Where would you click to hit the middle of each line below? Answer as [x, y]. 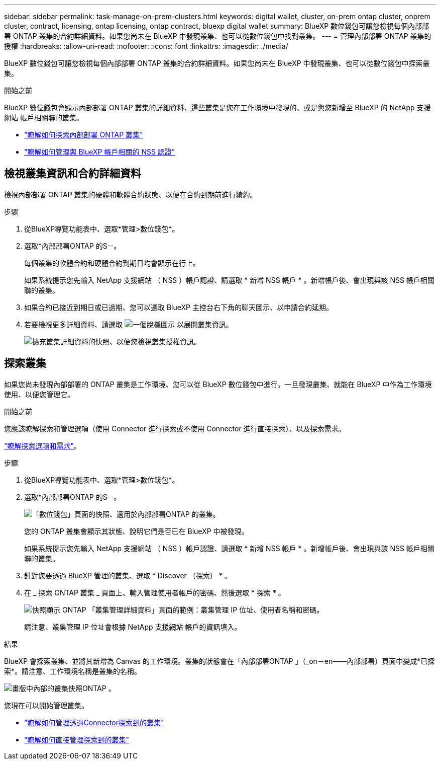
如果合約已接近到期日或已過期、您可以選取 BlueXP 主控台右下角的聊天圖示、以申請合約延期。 [179, 307]
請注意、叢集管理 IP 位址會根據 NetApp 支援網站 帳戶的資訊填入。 [133, 627]
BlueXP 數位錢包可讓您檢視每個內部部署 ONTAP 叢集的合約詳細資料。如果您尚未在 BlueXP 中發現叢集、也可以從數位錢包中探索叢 [217, 63]
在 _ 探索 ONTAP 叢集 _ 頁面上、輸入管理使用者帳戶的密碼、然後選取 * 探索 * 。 [155, 592]
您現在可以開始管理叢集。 [46, 705]
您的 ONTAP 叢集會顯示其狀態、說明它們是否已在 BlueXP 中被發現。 [136, 531]
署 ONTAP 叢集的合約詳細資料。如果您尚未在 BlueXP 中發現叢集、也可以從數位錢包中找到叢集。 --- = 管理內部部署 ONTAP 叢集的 [218, 36]
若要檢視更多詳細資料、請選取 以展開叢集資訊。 [129, 324]
